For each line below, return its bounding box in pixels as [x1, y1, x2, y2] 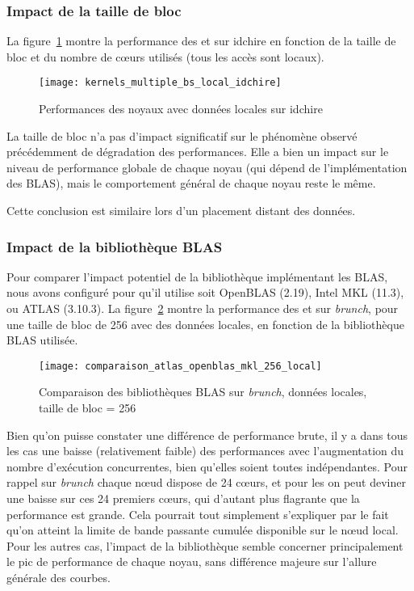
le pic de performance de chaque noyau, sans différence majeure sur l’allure [6, 553, 377, 570]
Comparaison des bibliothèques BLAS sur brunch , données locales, [39, 383, 367, 400]
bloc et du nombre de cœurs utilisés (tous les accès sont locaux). [6, 48, 324, 65]
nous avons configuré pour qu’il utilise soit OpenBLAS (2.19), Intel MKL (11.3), [6, 284, 404, 301]
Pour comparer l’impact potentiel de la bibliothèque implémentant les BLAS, [6, 268, 388, 285]
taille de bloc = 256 [39, 399, 136, 416]
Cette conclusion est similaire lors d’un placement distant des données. [6, 202, 356, 219]
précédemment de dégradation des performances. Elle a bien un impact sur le [6, 143, 389, 160]
